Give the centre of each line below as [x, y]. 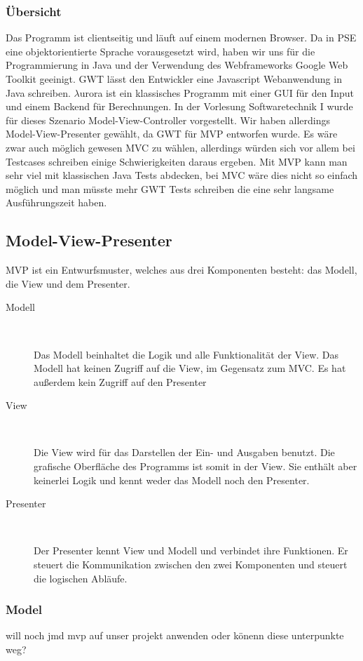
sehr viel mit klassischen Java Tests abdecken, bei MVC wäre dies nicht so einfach [182, 175]
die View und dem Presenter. [68, 283]
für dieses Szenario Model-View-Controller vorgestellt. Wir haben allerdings [168, 120]
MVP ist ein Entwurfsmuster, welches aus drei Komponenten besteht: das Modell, [181, 270]
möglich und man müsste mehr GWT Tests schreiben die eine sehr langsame [170, 188]
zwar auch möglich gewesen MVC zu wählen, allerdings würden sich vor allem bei [180, 147]
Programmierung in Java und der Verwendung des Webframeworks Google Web [177, 65]
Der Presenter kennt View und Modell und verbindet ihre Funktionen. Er [191, 550]
